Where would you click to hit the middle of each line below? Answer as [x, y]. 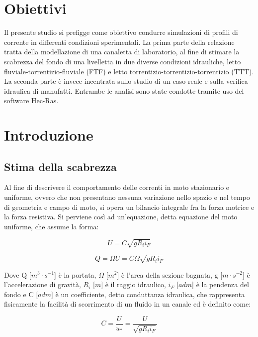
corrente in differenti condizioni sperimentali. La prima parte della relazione [119, 42]
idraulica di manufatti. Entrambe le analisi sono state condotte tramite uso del [124, 90]
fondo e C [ [21, 294]
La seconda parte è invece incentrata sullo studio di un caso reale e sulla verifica [126, 81]
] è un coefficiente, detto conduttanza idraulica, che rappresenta [148, 294]
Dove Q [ [18, 274]
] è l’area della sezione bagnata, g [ [170, 274]
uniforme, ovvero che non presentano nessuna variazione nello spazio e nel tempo [127, 197]
